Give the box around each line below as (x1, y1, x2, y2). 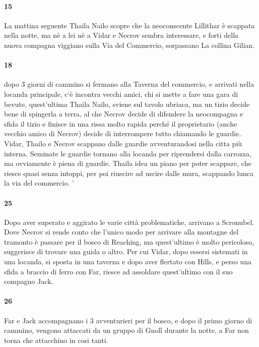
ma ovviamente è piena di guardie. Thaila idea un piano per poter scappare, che (4, 158, 251, 168)
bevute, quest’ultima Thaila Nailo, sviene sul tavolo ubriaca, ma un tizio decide (4, 98, 250, 109)
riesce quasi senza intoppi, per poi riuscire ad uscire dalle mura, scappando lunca (4, 167, 253, 178)
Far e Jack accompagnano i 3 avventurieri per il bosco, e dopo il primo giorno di (4, 315, 252, 325)
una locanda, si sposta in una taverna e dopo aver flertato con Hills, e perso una (4, 256, 251, 267)
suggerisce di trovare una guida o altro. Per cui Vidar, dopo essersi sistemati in (4, 246, 248, 257)
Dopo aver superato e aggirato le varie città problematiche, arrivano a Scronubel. (4, 216, 254, 227)
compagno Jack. (4, 276, 53, 286)
